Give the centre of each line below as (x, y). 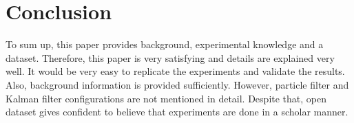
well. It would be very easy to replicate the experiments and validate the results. (175, 71)
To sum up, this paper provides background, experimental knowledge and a (165, 44)
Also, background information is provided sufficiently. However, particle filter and (177, 84)
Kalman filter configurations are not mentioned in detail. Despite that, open (166, 98)
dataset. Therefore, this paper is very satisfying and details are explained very (170, 57)
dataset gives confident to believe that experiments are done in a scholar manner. (177, 112)
